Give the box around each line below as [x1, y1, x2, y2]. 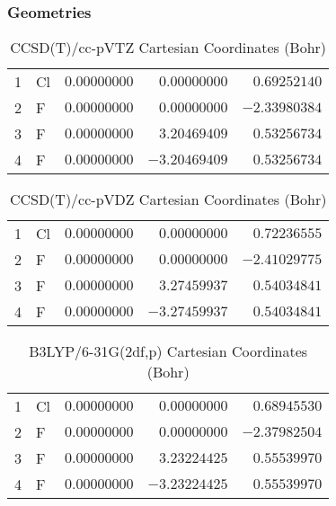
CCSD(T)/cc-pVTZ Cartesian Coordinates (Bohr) [10, 37, 327, 58]
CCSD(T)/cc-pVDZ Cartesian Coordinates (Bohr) [9, 189, 327, 209]
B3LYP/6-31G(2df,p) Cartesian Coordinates [29, 341, 308, 361]
